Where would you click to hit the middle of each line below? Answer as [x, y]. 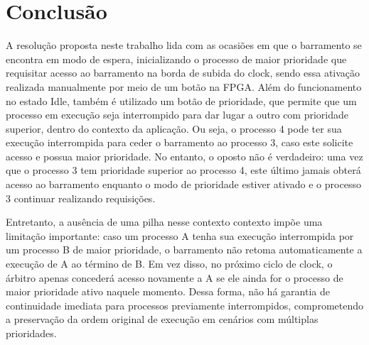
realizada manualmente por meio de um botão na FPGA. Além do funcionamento [184, 86]
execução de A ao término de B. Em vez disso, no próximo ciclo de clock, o [169, 264]
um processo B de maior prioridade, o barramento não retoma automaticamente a [184, 250]
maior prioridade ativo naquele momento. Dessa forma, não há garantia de [168, 291]
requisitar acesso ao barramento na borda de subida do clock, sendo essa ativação [183, 73]
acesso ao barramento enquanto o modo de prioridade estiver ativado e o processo [183, 184]
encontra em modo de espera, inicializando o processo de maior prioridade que [176, 59]
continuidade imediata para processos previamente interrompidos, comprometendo [184, 305]
